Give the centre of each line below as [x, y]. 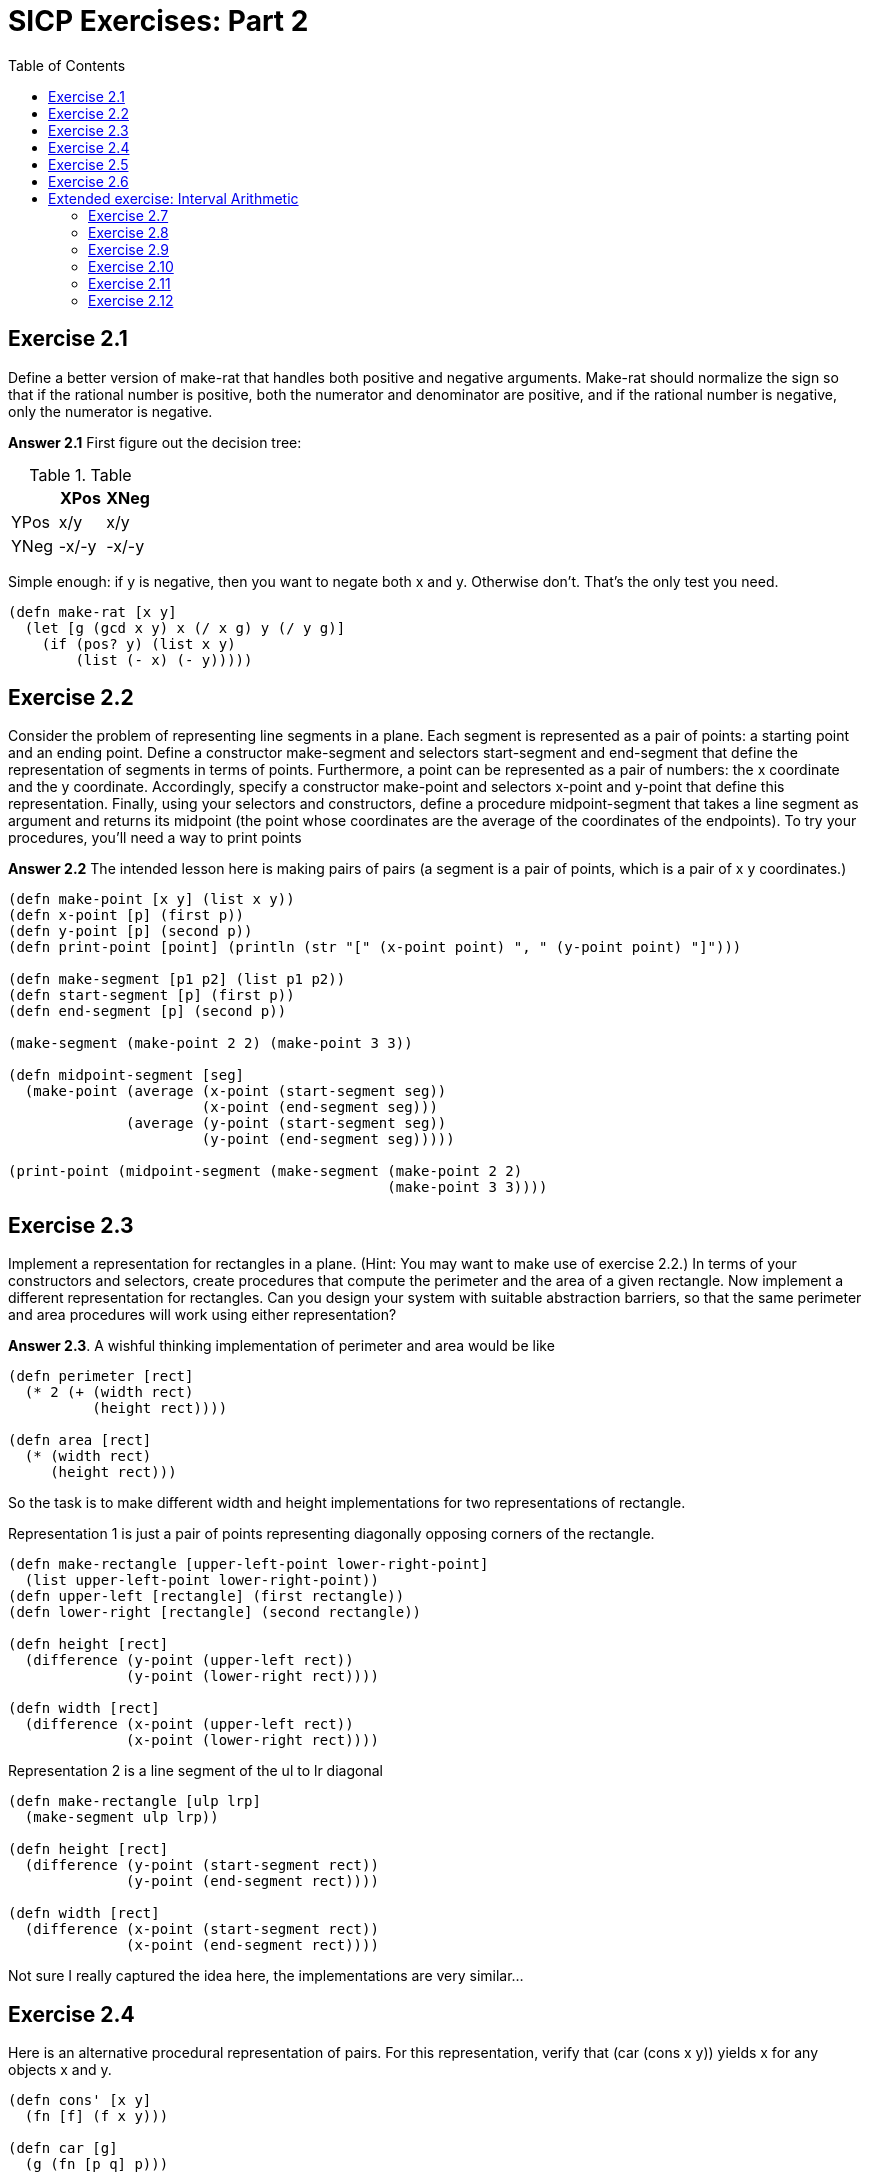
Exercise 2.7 [128, 215]
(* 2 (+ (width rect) [109, 1392]
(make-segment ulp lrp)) [121, 1817]
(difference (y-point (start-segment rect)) [201, 1865]
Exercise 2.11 [129, 283]
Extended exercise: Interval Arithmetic [173, 198]
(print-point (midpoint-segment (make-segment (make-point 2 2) [265, 1171]
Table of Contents [67, 65]
